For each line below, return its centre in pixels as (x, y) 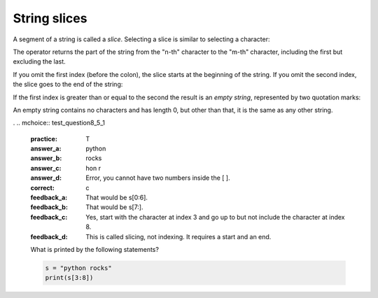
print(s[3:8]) (69, 278)
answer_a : (46, 149)
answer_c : (46, 168)
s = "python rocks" (78, 268)
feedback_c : (49, 217)
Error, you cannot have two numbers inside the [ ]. (158, 178)
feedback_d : (49, 236)
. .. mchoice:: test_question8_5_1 (59, 123)
